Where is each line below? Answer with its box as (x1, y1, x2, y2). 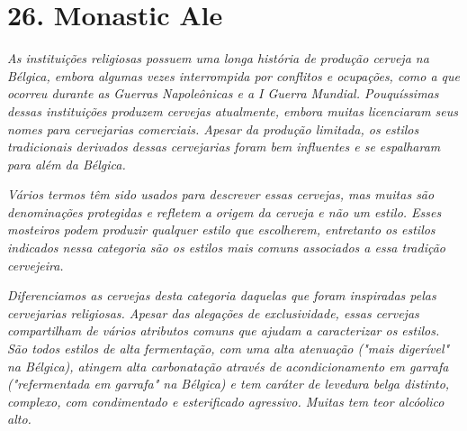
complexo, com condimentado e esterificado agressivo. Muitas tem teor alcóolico (7, 391, 445, 410)
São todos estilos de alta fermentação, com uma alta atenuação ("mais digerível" (7, 339, 450, 358)
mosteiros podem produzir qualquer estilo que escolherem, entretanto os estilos (7, 220, 436, 239)
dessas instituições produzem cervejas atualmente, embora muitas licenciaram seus (7, 101, 459, 120)
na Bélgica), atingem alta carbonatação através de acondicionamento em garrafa (7, 356, 449, 375)
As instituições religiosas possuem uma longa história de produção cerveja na (7, 49, 429, 68)
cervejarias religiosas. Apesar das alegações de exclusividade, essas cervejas (7, 303, 419, 322)
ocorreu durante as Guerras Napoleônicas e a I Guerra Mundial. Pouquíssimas (7, 84, 439, 103)
